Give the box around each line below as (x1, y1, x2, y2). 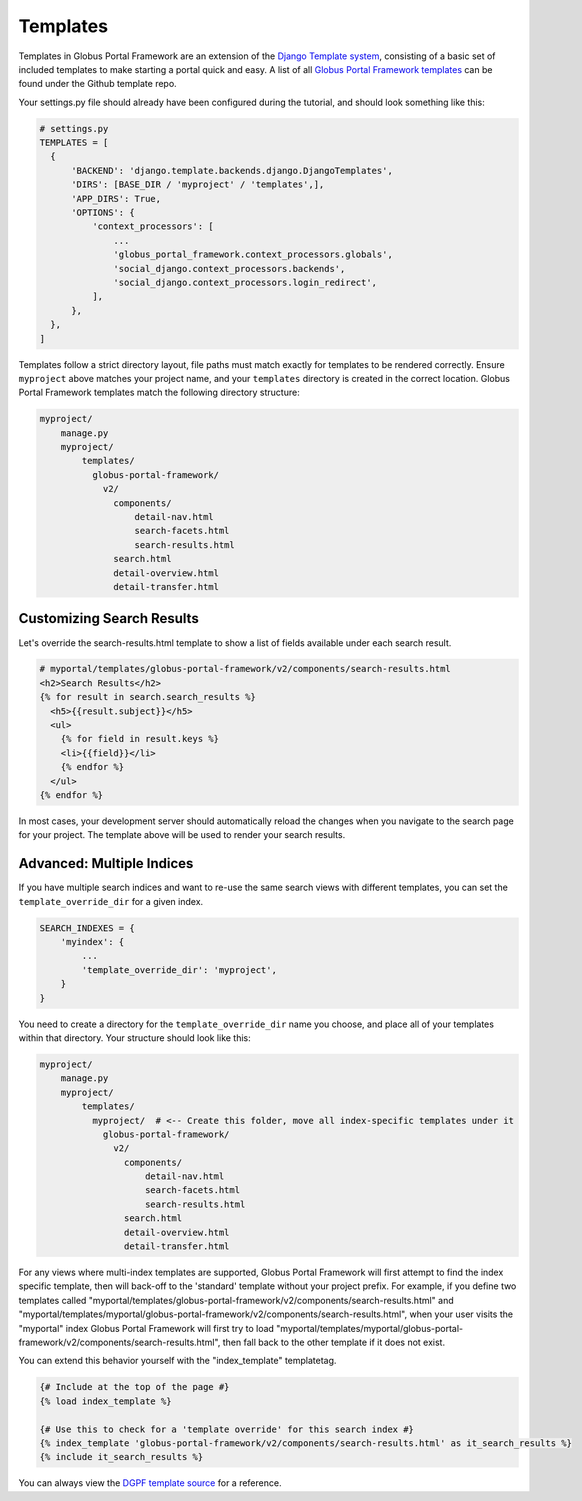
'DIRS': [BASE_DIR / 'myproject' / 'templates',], (71, 179, 325, 190)
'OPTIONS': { (71, 207, 135, 219)
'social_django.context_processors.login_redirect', (113, 277, 378, 288)
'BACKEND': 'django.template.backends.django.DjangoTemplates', (71, 165, 394, 176)
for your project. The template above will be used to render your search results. (18, 829, 346, 841)
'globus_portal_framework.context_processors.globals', (113, 249, 394, 260)
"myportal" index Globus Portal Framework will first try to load (18, 1322, 275, 1334)
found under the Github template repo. (18, 78, 177, 90)
